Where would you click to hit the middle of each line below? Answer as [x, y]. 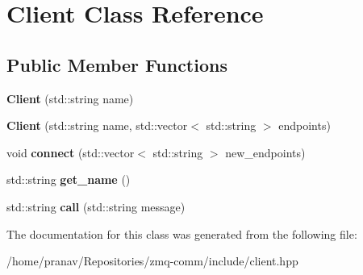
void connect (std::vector [71, 152]
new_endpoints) [265, 152]
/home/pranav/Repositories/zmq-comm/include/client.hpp [152, 261]
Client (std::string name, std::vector [97, 125]
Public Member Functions [117, 64]
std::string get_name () [69, 179]
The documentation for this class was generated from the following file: [182, 233]
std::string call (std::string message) [96, 206]
